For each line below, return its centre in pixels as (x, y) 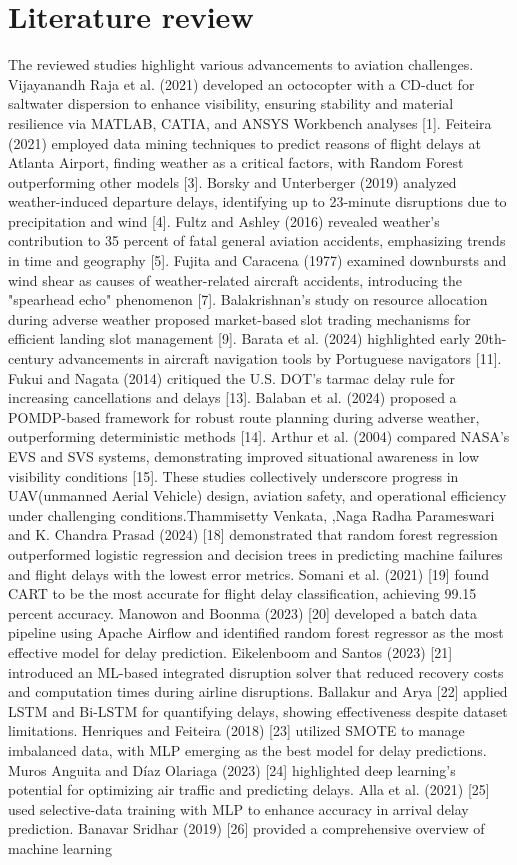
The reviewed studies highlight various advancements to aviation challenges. (241, 64)
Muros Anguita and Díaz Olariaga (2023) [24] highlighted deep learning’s (232, 769)
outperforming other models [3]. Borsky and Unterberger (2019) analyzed (232, 181)
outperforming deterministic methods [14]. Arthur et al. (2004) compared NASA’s (259, 436)
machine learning (60, 847)
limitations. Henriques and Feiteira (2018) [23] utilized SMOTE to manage (236, 730)
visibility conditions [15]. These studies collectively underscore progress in (233, 475)
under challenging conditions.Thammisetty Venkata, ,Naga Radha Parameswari (251, 514)
